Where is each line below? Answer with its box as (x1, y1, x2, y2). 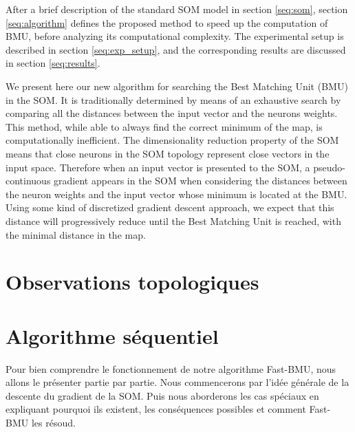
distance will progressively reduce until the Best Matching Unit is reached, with (6, 213, 341, 228)
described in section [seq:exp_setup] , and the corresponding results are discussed (6, 42, 346, 56)
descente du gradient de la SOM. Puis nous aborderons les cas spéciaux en (6, 388, 319, 402)
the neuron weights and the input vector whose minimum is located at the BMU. (6, 186, 347, 201)
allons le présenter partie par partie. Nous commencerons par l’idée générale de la (6, 375, 349, 389)
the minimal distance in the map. (6, 227, 146, 241)
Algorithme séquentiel (6, 321, 219, 349)
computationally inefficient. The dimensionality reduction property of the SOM (6, 133, 339, 147)
